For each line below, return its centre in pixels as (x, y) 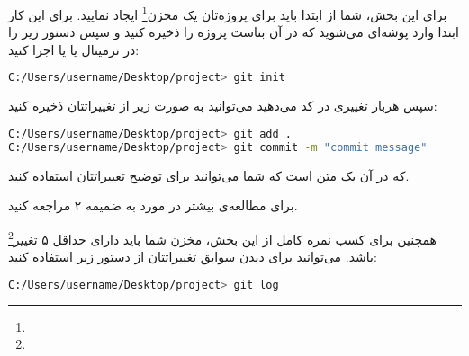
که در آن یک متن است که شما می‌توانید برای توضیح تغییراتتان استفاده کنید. (209, 175)
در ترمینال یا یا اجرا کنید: (74, 49)
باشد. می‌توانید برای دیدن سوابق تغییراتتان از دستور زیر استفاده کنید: (193, 257)
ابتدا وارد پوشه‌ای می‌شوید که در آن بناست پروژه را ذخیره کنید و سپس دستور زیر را (234, 32)
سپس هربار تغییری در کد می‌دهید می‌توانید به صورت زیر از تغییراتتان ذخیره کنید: (223, 106)
